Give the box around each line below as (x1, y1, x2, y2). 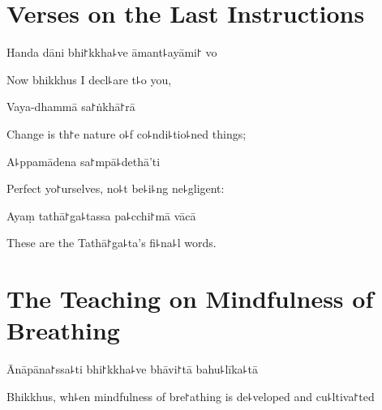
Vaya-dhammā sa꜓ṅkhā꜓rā (6, 98, 135, 115)
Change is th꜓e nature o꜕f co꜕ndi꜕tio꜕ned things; (6, 125, 247, 142)
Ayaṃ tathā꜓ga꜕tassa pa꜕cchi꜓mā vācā (6, 207, 196, 224)
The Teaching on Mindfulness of (6, 282, 374, 315)
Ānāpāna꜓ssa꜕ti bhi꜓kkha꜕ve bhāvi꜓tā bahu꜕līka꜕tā (6, 361, 258, 378)
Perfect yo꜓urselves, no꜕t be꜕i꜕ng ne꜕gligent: (6, 180, 225, 197)
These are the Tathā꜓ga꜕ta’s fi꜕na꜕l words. (6, 234, 217, 251)
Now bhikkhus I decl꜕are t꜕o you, (6, 70, 172, 88)
